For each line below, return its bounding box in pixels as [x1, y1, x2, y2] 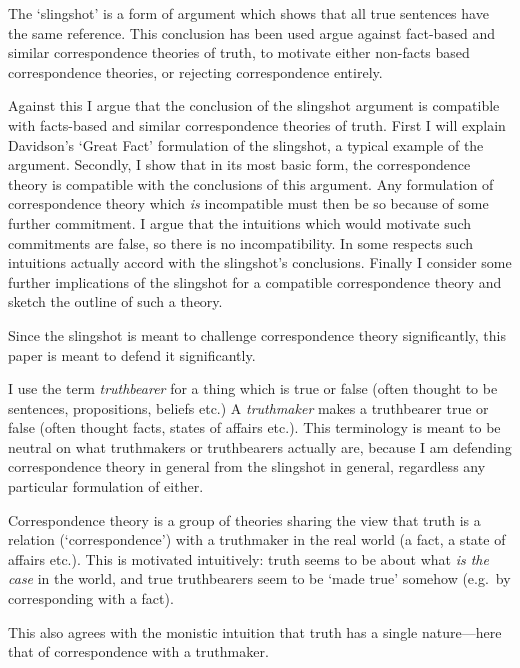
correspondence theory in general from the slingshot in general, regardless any [8, 456, 486, 477]
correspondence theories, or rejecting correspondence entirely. [8, 61, 383, 82]
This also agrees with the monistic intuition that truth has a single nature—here [8, 621, 502, 642]
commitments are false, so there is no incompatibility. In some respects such [8, 232, 473, 253]
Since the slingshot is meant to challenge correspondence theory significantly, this [8, 324, 506, 345]
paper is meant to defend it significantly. [8, 344, 256, 365]
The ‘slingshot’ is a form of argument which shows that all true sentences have [8, 3, 489, 23]
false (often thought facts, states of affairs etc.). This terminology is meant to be [8, 417, 501, 438]
